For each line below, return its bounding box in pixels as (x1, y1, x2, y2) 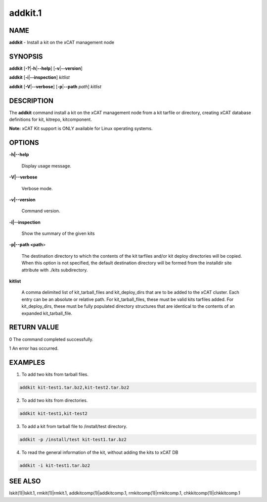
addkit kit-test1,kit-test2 (19, 410, 88, 416)
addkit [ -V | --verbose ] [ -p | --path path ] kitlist (9, 83, 101, 89)
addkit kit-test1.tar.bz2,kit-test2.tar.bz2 (19, 385, 130, 390)
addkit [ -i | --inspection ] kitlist (9, 74, 70, 80)
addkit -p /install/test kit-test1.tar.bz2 (19, 437, 127, 442)
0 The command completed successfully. (9, 336, 93, 342)
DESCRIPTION (9, 97, 54, 105)
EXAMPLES (9, 358, 45, 367)
